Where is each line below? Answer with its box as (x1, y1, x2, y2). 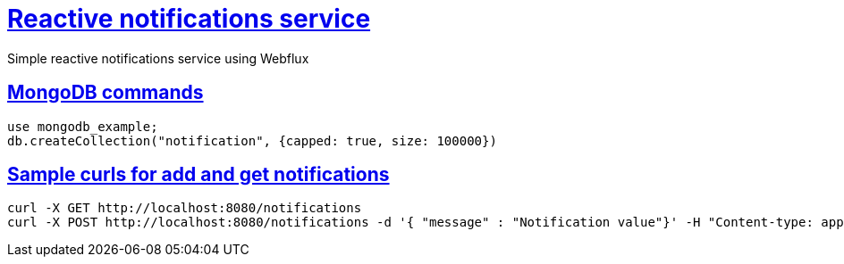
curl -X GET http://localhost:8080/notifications (7, 201, 362, 216)
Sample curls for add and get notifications (7, 163, 390, 186)
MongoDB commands (7, 81, 204, 104)
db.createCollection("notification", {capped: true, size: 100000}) (7, 133, 497, 148)
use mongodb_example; (7, 119, 158, 134)
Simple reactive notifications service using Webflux (7, 50, 309, 66)
